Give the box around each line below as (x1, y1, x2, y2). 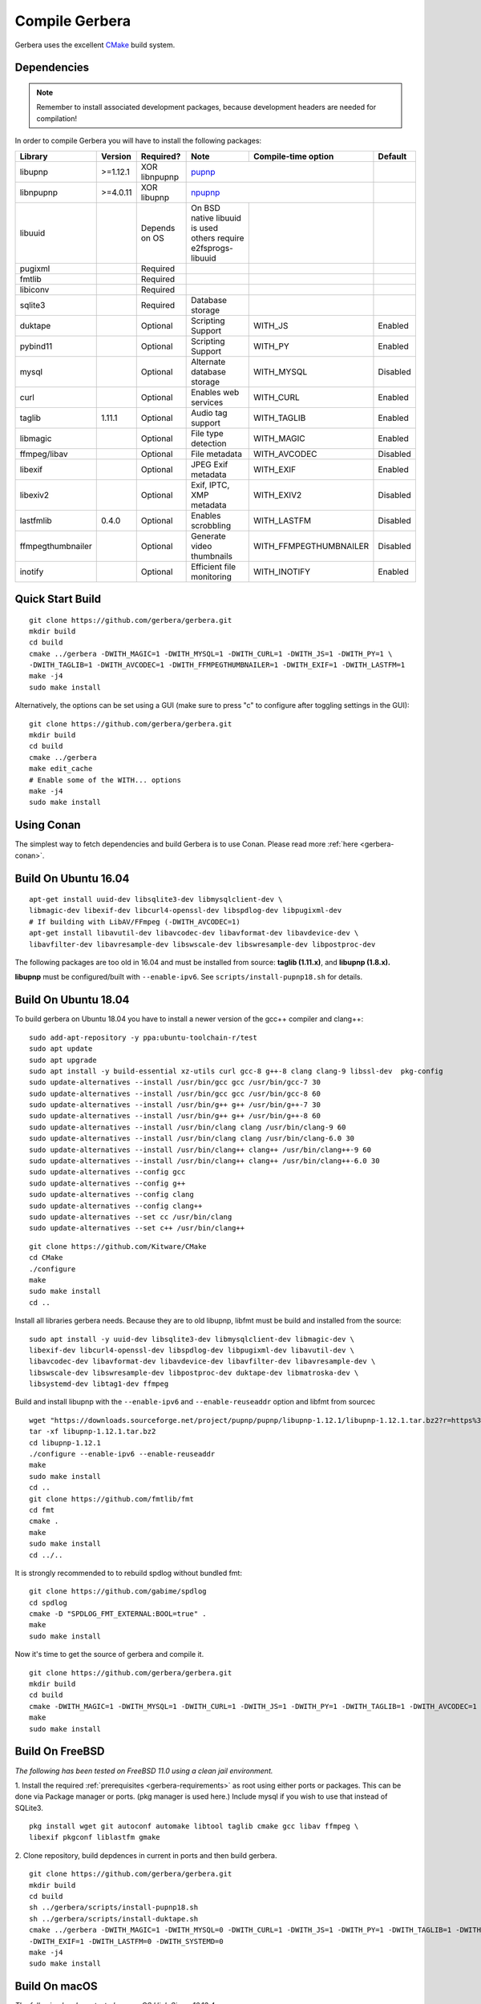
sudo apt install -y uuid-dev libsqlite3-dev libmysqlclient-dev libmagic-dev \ (29, 1335, 355, 1343)
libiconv (19, 284, 50, 295)
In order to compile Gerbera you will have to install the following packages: (14, 136, 262, 146)
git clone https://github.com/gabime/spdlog (29, 1587, 208, 1596)
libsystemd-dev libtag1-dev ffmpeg (29, 1380, 169, 1388)
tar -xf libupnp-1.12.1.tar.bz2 (29, 1427, 156, 1436)
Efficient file (191, 561, 236, 572)
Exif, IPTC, (191, 479, 230, 491)
